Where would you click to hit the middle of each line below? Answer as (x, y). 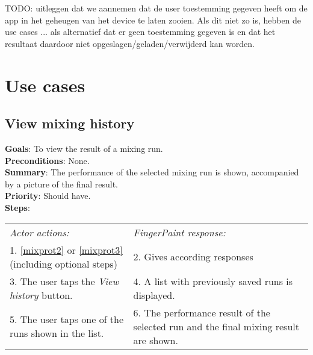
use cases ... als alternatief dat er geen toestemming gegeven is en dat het (140, 32)
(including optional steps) (64, 263)
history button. (41, 295)
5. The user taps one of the (67, 319)
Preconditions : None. (47, 160)
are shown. (156, 340)
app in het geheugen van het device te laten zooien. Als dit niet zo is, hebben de (153, 20)
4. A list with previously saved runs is (213, 281)
